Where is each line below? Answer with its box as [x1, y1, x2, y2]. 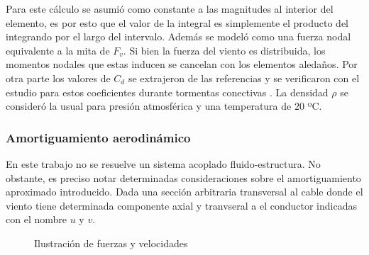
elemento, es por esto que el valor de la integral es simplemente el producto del [6, 15, 348, 30]
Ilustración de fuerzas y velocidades [34, 235, 188, 250]
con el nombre [6, 212, 67, 227]
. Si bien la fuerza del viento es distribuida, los [123, 42, 326, 57]
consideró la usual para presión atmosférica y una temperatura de [6, 98, 292, 113]
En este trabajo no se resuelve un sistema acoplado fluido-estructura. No [6, 156, 321, 171]
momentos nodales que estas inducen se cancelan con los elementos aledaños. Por [6, 57, 358, 72]
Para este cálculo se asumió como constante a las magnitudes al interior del [6, 1, 334, 16]
